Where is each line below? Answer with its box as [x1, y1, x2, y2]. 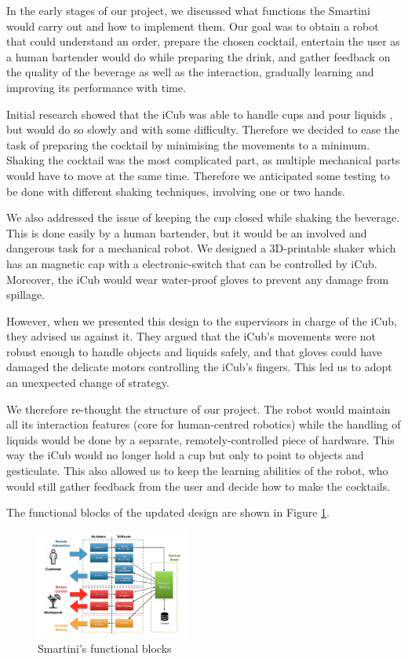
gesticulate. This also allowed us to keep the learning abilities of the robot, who [6, 462, 388, 479]
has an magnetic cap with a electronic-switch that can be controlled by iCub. [6, 255, 377, 271]
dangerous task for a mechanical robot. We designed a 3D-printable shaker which [6, 240, 396, 256]
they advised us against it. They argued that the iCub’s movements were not [6, 328, 376, 344]
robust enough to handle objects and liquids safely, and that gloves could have [6, 343, 382, 359]
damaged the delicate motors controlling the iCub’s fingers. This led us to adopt [6, 359, 392, 375]
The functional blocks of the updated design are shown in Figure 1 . [6, 504, 330, 521]
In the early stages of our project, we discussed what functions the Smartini [6, 2, 370, 18]
